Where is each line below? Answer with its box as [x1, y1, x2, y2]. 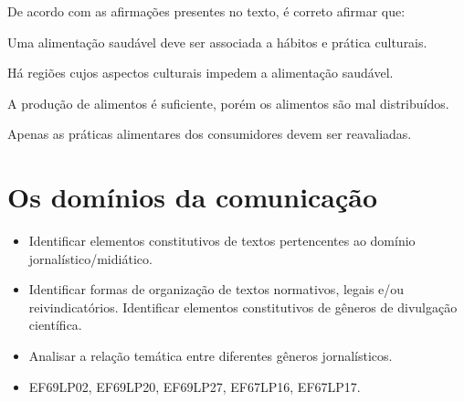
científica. [28, 315, 82, 334]
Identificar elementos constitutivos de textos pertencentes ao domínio [28, 231, 416, 250]
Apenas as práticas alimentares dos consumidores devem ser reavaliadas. [7, 124, 412, 143]
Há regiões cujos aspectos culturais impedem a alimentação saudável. [7, 63, 394, 82]
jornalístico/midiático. [28, 249, 153, 268]
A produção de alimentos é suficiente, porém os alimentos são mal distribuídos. [7, 93, 449, 112]
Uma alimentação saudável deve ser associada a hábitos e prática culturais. [7, 32, 427, 51]
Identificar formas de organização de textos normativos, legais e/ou [28, 280, 405, 299]
